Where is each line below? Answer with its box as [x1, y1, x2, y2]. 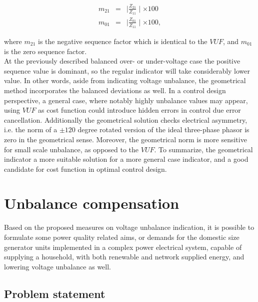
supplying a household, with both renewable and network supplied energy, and [4, 251, 244, 262]
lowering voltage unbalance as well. [4, 261, 111, 271]
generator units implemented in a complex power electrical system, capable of [4, 241, 242, 252]
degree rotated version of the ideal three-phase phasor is [77, 124, 249, 135]
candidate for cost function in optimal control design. [4, 163, 167, 174]
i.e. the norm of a [4, 124, 57, 135]
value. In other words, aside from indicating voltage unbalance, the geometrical [4, 75, 246, 86]
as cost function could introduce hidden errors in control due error [38, 105, 241, 115]
